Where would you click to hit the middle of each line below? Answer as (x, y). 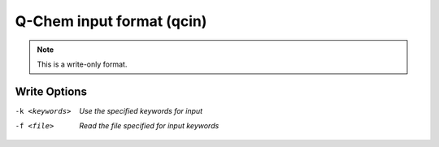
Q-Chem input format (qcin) (111, 21)
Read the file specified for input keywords (149, 126)
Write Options (51, 91)
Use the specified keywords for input (141, 110)
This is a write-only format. (82, 64)
